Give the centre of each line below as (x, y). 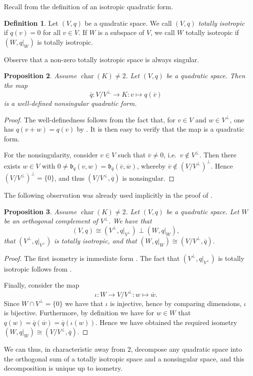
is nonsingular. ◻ (148, 178)
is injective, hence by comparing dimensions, (176, 303)
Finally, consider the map (42, 285)
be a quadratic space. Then (206, 76)
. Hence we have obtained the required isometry (166, 322)
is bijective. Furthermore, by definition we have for (79, 313)
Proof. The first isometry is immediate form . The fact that (92, 258)
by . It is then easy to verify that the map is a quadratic (160, 129)
